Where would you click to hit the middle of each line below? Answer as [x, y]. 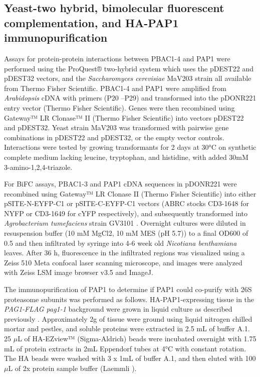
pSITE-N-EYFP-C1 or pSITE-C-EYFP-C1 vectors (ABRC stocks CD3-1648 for [126, 203]
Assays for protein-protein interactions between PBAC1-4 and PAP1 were [117, 58]
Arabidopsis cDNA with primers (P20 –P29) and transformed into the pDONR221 [130, 98]
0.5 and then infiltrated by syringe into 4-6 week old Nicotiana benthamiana [120, 243]
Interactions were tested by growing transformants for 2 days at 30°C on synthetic [130, 147]
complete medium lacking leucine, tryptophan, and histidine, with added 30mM [126, 157]
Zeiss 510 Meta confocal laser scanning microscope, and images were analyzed [123, 262]
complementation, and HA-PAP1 [91, 22]
